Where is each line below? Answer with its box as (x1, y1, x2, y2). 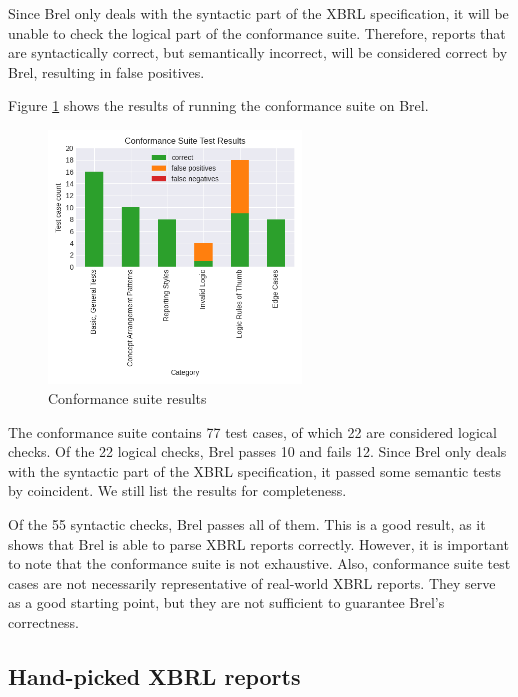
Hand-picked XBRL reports (8, 660, 301, 691)
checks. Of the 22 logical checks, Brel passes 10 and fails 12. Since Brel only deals (8, 441, 507, 462)
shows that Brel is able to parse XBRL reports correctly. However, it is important (8, 533, 509, 554)
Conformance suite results (48, 387, 207, 408)
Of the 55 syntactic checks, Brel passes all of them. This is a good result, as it (8, 513, 486, 534)
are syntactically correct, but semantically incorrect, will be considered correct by (8, 42, 508, 63)
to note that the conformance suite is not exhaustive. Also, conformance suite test (8, 553, 511, 574)
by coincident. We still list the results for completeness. (8, 480, 347, 501)
